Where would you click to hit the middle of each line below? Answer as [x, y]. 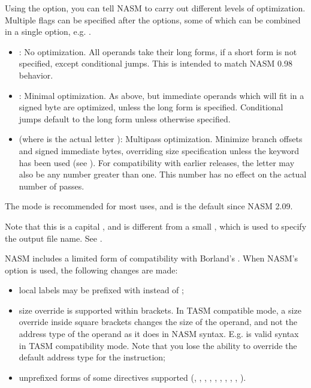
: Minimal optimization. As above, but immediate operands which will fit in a [161, 95]
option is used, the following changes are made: [91, 270]
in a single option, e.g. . [48, 31]
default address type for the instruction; [92, 357]
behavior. [36, 75]
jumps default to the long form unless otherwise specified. [125, 118]
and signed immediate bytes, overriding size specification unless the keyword [159, 150]
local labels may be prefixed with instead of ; [101, 290]
